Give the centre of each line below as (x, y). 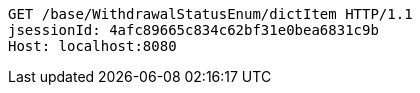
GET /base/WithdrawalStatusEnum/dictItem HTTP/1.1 (210, 14)
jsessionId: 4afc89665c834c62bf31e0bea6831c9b (193, 30)
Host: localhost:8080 (92, 46)
